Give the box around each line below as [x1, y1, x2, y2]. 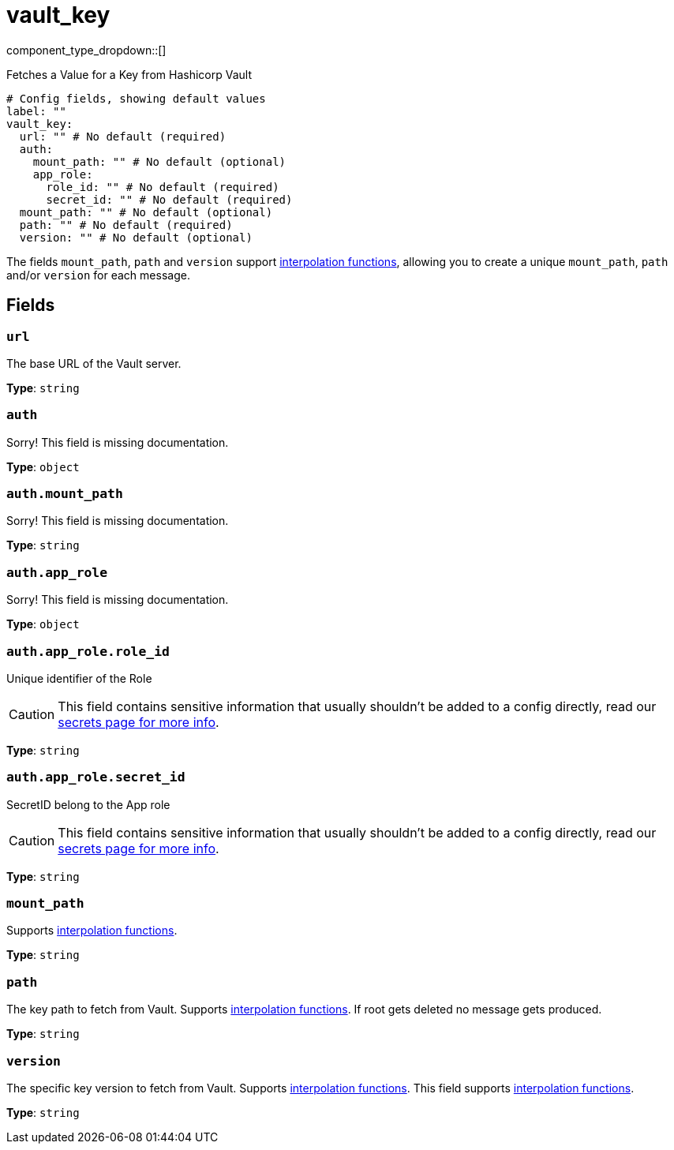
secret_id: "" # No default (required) [46, 193, 293, 206]
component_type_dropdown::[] [6, 43, 167, 57]
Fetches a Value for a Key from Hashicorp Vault [6, 67, 252, 81]
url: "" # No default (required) [19, 129, 227, 143]
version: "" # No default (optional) [19, 230, 253, 244]
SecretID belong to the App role [6, 797, 170, 811]
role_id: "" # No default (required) [46, 180, 279, 193]
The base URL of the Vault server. [6, 356, 182, 370]
